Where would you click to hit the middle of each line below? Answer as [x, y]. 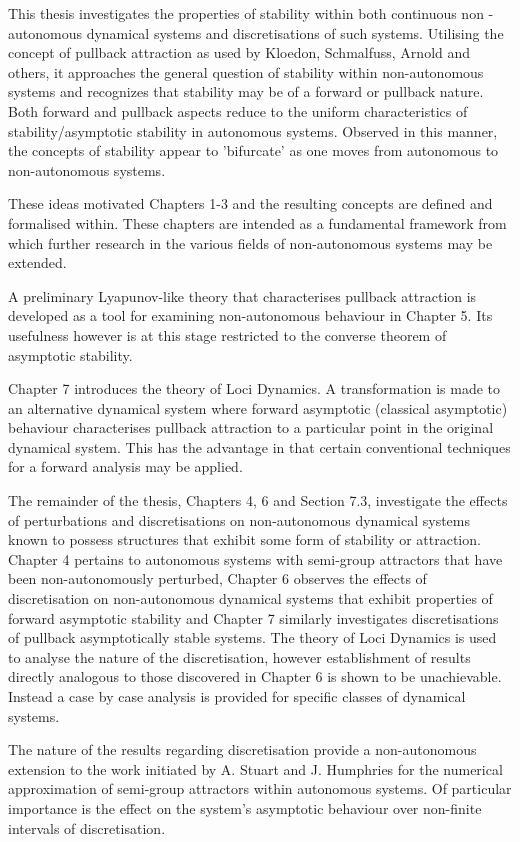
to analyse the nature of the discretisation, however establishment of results [239, 656]
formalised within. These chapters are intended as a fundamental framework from [257, 222]
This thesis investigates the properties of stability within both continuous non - [251, 13]
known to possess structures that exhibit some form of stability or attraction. [244, 539]
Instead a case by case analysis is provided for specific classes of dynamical [237, 696]
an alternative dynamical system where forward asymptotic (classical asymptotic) [258, 407]
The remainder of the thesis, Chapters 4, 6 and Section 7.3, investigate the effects [258, 500]
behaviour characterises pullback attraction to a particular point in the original [251, 427]
